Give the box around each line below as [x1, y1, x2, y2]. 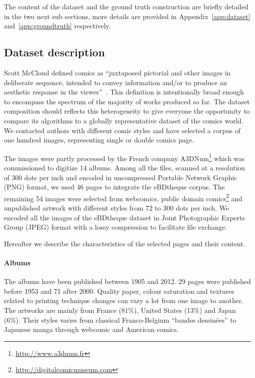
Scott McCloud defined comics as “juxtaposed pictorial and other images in [4, 67, 230, 77]
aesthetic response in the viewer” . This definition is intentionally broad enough [4, 87, 244, 97]
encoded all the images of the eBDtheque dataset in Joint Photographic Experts [4, 212, 245, 222]
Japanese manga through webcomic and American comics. [4, 324, 179, 334]
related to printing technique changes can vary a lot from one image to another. [4, 295, 244, 306]
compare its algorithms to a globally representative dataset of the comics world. [4, 115, 244, 125]
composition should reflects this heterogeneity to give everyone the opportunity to [4, 106, 250, 116]
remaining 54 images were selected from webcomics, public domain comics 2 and [4, 191, 243, 203]
